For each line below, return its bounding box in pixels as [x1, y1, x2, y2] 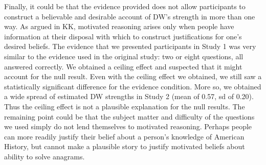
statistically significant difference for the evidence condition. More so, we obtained [4, 81, 261, 91]
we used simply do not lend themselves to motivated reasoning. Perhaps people [4, 121, 252, 132]
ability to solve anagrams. [4, 151, 85, 161]
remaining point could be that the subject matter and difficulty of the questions [4, 111, 255, 122]
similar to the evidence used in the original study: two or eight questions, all [4, 51, 243, 61]
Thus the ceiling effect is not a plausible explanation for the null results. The [4, 101, 245, 111]
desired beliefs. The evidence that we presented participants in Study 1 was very [4, 41, 256, 52]
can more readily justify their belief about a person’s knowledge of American [4, 131, 245, 142]
